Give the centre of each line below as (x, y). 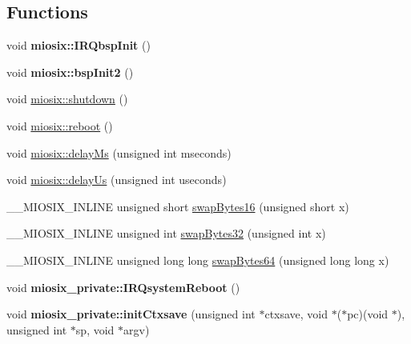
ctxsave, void (296, 314)
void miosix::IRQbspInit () (79, 45)
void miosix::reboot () (60, 125)
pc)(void (368, 314)
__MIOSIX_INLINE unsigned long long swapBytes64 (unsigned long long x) (198, 260)
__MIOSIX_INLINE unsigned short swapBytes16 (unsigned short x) (178, 206)
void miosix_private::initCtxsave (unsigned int (131, 314)
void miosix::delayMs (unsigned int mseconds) (119, 152)
